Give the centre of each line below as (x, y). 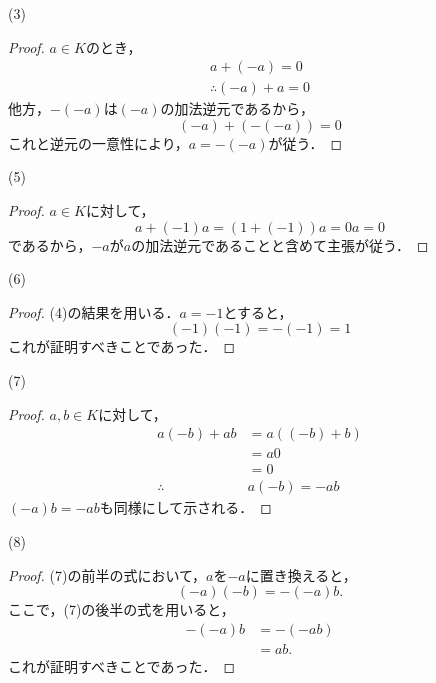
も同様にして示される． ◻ (185, 507)
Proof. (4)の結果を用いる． (94, 311)
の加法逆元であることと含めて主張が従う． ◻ (280, 244)
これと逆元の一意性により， (98, 142)
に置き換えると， (301, 574)
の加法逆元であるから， (237, 108)
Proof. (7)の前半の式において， (107, 574)
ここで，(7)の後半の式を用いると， (121, 609)
